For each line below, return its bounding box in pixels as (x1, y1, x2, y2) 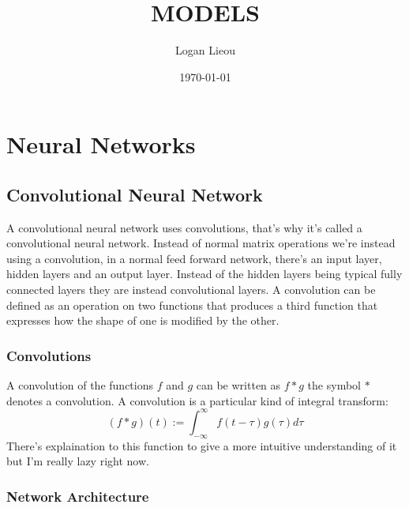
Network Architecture (6, 486, 149, 506)
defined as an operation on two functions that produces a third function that (6, 296, 378, 313)
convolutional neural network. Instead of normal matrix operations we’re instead (6, 235, 396, 251)
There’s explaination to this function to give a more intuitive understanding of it (6, 437, 397, 453)
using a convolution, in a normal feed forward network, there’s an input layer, (6, 250, 382, 266)
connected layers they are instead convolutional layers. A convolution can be (6, 281, 376, 298)
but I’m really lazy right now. (6, 453, 149, 469)
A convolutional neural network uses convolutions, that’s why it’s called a (6, 219, 362, 235)
